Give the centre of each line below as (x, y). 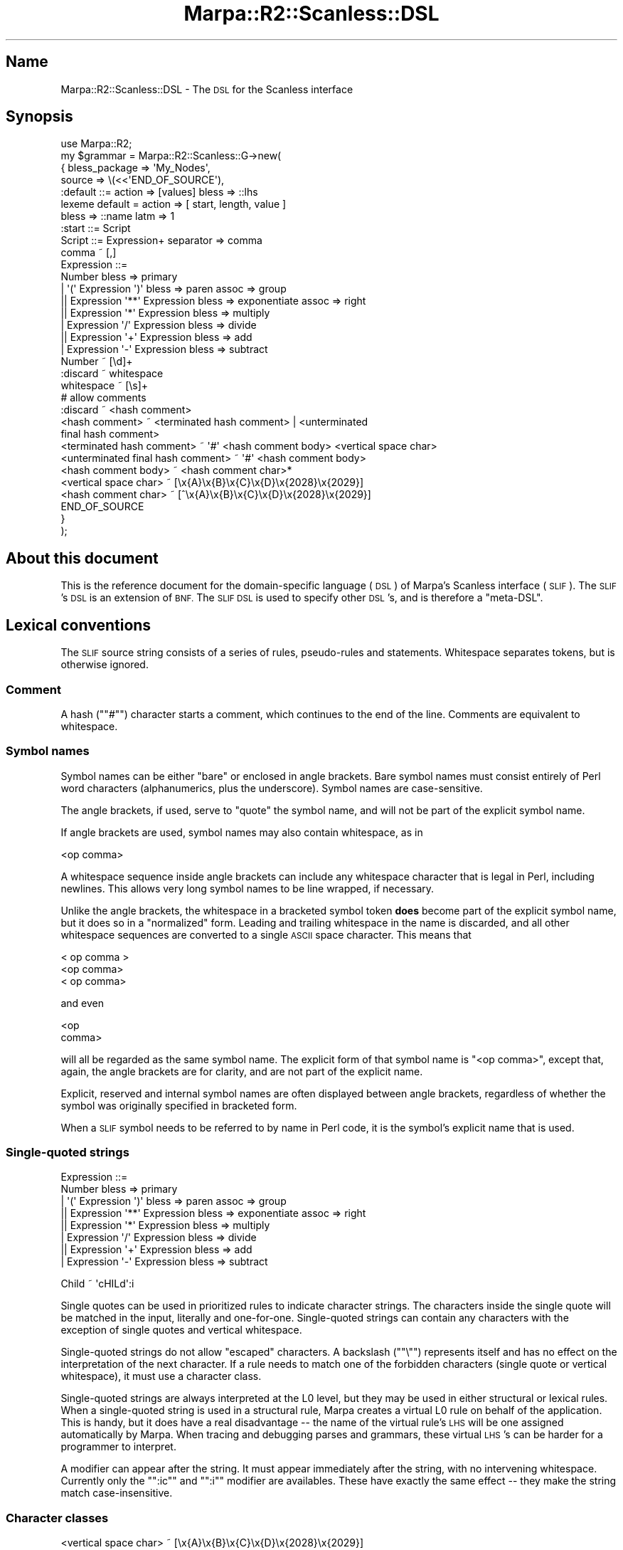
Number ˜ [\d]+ (97, 362)
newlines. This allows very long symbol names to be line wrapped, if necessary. (247, 888)
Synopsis (39, 117)
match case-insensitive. (117, 1493)
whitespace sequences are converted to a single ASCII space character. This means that (266, 934)
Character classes (57, 1518)
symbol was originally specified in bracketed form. (179, 1105)
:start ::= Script (96, 228)
